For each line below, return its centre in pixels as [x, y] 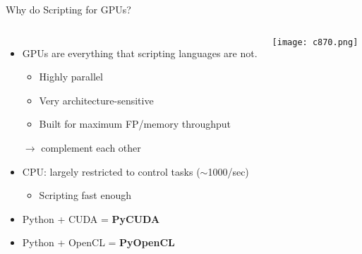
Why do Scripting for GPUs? [68, 9]
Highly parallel [71, 77]
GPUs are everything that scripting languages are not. [140, 53]
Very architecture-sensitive [96, 100]
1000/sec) [228, 171]
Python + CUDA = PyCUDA [91, 218]
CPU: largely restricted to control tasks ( [111, 171]
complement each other [91, 147]
